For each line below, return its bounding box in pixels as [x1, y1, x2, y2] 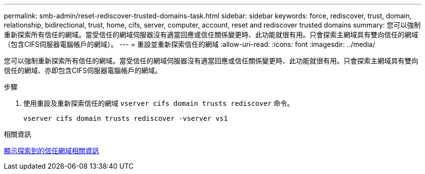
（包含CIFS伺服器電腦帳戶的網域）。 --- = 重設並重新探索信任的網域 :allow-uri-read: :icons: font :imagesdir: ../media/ [4, 40, 376, 48]
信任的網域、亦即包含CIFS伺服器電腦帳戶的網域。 [4, 66, 162, 74]
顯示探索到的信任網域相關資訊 [4, 146, 99, 155]
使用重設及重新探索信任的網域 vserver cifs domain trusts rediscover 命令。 [23, 99, 294, 107]
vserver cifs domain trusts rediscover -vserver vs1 [23, 115, 228, 122]
